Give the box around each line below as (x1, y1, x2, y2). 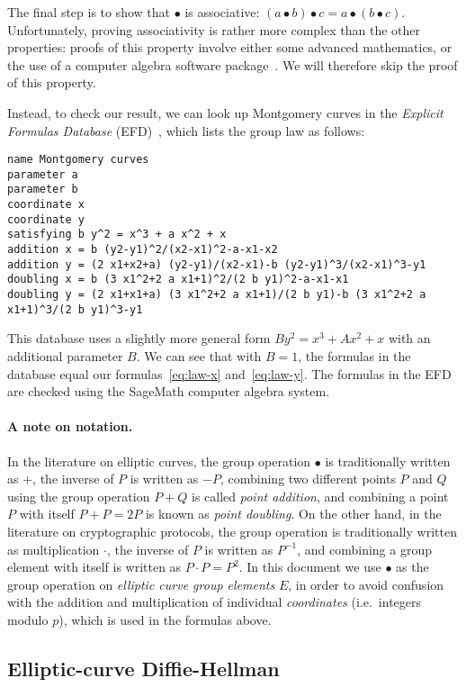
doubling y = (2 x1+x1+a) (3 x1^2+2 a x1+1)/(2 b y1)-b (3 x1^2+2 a (7, 288, 426, 302)
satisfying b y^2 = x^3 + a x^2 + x (7, 228, 227, 241)
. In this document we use (238, 557, 381, 576)
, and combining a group (297, 539, 432, 558)
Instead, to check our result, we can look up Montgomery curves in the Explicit (7, 103, 444, 122)
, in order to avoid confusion (288, 574, 444, 593)
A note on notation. (7, 417, 133, 436)
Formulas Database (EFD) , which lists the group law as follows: (7, 121, 365, 140)
